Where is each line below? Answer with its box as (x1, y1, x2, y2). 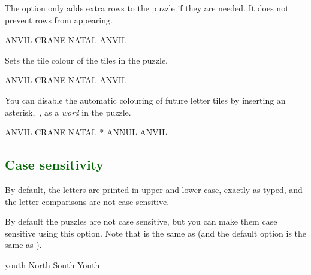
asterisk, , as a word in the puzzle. (5, 105, 131, 118)
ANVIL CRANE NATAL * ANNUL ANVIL (5, 126, 167, 138)
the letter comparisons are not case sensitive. (5, 195, 170, 207)
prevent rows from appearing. (5, 13, 113, 26)
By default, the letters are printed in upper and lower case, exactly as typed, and (5, 183, 303, 195)
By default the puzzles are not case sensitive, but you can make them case (5, 215, 277, 228)
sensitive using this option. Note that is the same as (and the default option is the (5, 226, 307, 239)
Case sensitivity (5, 155, 104, 174)
